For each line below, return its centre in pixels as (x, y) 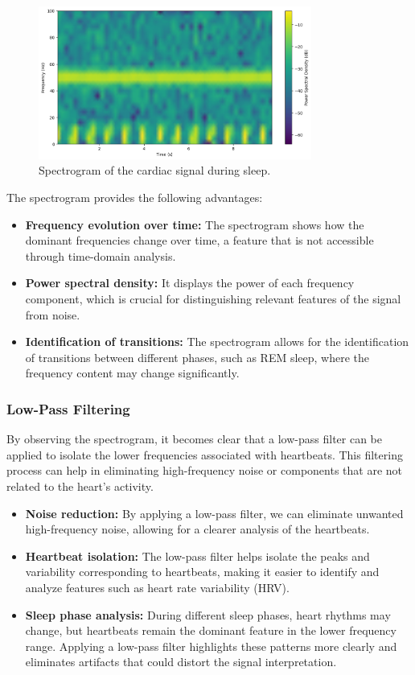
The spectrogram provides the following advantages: (135, 198)
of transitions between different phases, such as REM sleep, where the (197, 357)
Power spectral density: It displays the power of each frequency (190, 283)
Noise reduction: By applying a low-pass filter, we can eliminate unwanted (214, 513)
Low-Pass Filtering (68, 408)
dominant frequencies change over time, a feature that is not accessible (199, 240)
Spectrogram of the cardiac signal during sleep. (155, 170)
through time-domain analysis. (101, 255)
